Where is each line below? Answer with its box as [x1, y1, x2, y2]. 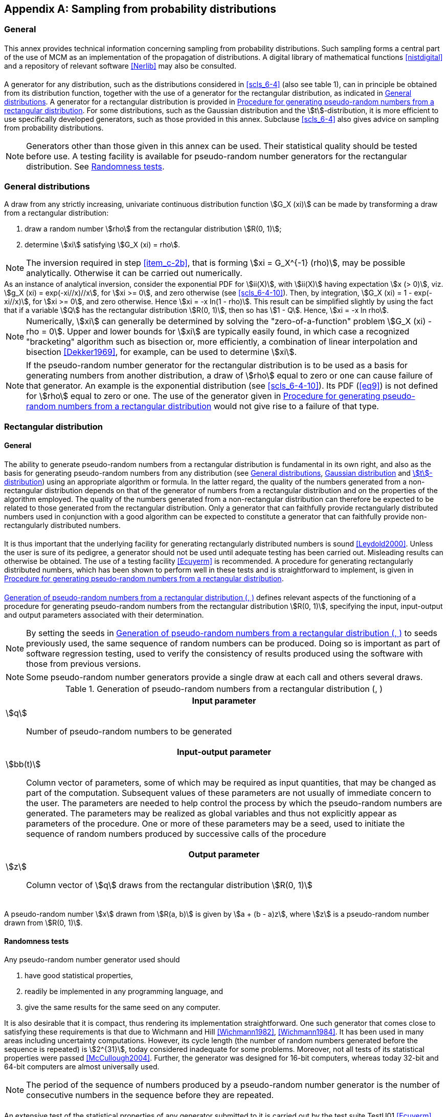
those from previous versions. [26, 658, 141, 669]
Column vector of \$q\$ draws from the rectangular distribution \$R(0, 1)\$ [26, 879, 312, 890]
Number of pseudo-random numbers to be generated [26, 726, 232, 736]
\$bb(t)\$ [6, 758, 41, 769]
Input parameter [192, 695, 256, 706]
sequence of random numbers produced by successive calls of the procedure [26, 828, 326, 839]
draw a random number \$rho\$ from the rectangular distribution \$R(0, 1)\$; [25, 224, 282, 234]
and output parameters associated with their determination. [4, 610, 204, 619]
